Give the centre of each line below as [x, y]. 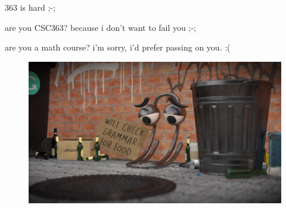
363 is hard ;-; [30, 7]
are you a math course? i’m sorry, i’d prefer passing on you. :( [118, 47]
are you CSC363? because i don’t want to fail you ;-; [100, 27]
